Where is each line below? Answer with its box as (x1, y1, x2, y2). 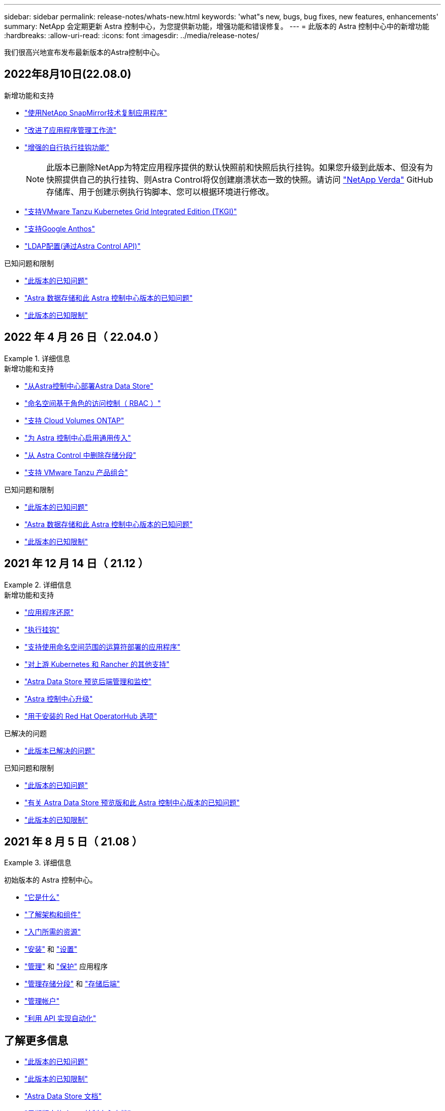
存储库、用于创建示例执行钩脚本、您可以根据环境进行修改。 (46, 186, 274, 197)
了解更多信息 (4, 1034, 68, 1047)
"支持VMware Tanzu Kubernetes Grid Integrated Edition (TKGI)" (24, 207, 237, 216)
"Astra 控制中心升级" (24, 694, 93, 703)
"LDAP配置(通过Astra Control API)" (24, 241, 141, 250)
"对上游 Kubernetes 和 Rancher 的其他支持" (24, 659, 170, 668)
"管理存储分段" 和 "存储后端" (24, 979, 120, 988)
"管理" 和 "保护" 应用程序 (24, 962, 108, 971)
